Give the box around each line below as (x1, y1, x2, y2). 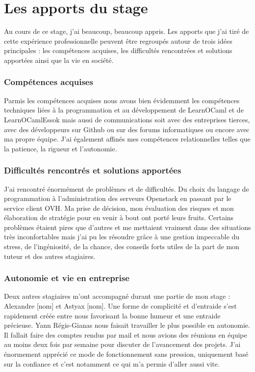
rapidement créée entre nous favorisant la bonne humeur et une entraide (4, 310, 221, 320)
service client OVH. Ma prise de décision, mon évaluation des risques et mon (4, 202, 234, 213)
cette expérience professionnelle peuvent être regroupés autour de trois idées (4, 35, 232, 46)
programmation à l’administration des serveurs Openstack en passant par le (4, 193, 231, 203)
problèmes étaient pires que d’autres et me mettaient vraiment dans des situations (4, 222, 251, 232)
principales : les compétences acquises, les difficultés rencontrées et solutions (4, 45, 232, 56)
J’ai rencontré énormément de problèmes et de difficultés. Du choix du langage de (4, 183, 249, 194)
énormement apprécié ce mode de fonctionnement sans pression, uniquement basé (4, 349, 249, 359)
